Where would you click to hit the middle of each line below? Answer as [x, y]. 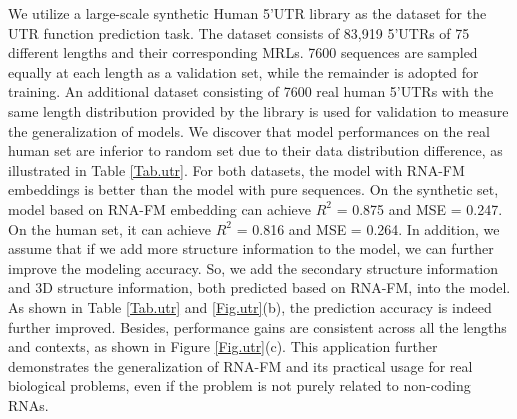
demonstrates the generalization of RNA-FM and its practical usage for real [240, 365]
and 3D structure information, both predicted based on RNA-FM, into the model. [259, 287]
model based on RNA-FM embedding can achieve [160, 208]
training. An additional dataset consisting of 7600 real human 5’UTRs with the [251, 91]
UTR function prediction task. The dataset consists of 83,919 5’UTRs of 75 [239, 32]
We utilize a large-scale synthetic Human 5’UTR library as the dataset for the [247, 13]
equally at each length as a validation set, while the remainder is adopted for [243, 71]
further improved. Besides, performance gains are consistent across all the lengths [257, 326]
